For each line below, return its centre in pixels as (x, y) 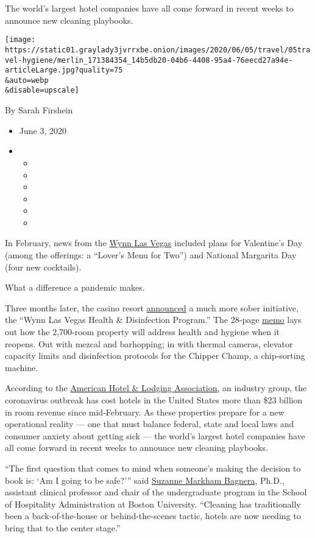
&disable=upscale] (42, 90)
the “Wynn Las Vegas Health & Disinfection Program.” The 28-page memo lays (153, 320)
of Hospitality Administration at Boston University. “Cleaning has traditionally (153, 504)
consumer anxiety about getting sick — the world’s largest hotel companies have (155, 435)
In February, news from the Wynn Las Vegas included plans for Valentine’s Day (154, 243)
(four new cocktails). (43, 267)
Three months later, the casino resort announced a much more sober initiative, (152, 307)
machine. (22, 367)
